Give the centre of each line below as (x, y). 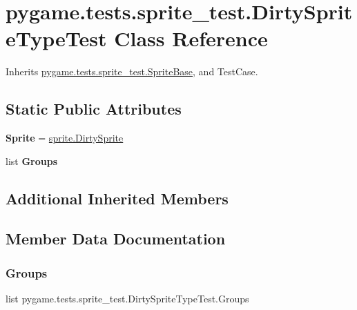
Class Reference (191, 38)
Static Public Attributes (94, 109)
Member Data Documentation (116, 239)
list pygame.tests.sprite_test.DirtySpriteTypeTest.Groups (127, 299)
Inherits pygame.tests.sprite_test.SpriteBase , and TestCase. (132, 71)
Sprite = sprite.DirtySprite (65, 138)
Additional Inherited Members (117, 198)
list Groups (32, 161)
